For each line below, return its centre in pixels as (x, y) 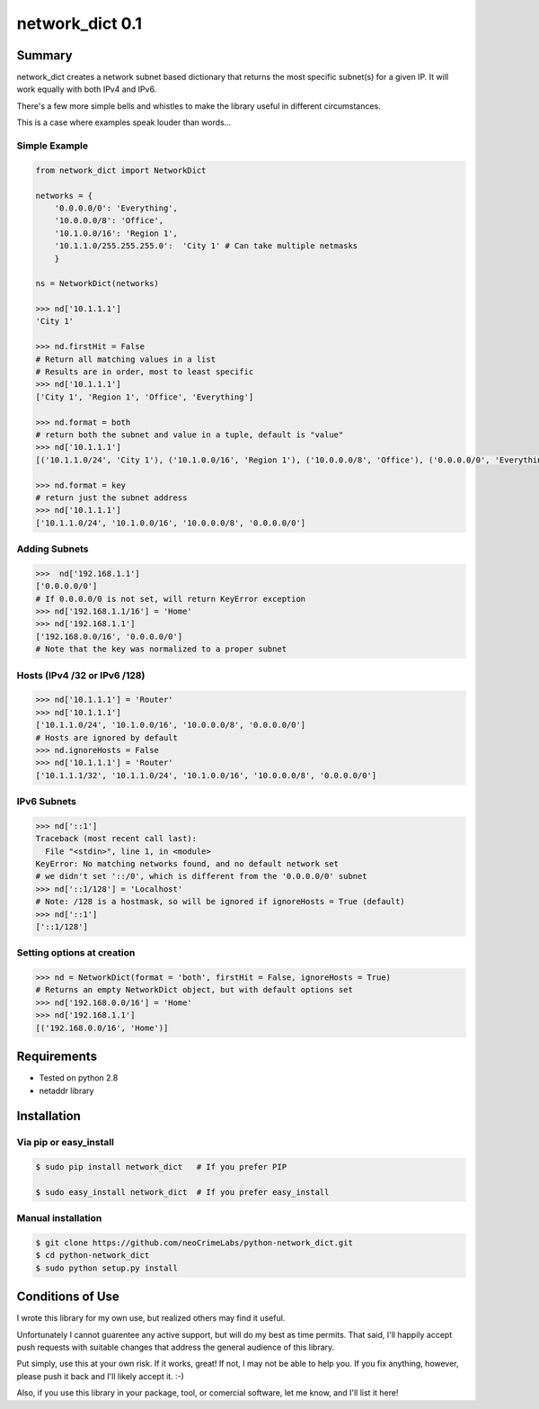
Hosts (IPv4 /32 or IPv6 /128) (81, 675)
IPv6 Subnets (46, 802)
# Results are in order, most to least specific (145, 372)
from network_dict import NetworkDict (121, 170)
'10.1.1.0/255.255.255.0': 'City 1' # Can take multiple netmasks (206, 246)
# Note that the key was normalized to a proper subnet (161, 649)
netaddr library (66, 1090)
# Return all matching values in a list (125, 359)
